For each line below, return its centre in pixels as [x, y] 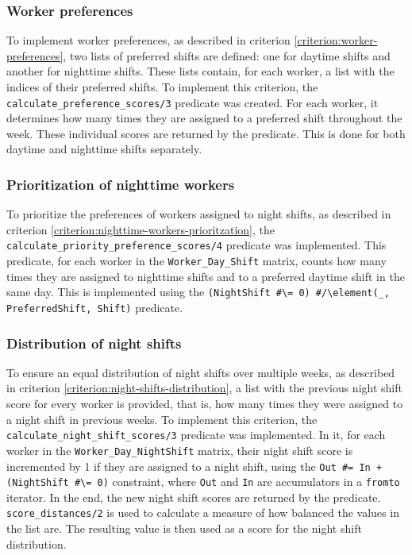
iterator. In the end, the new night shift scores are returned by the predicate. [194, 497]
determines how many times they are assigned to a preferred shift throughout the [204, 118]
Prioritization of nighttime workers [121, 184]
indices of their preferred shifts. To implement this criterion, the [162, 87]
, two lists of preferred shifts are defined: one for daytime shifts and [227, 55]
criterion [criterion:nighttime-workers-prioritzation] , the [141, 229]
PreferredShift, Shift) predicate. [95, 307]
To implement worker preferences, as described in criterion [148, 40]
